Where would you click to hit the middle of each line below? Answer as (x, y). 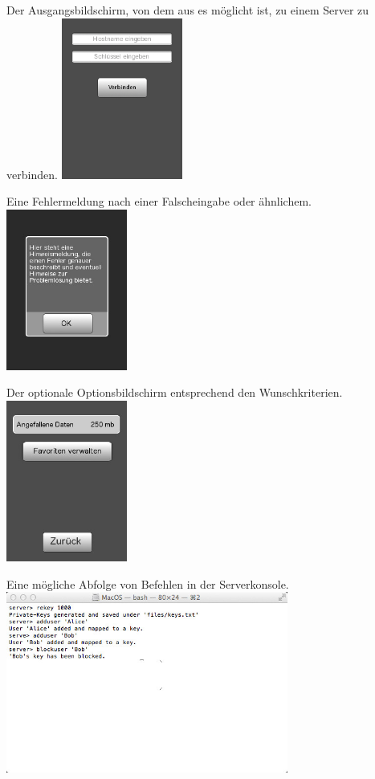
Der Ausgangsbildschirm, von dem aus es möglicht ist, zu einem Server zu (188, 10)
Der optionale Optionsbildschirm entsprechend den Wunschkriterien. (175, 392)
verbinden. (32, 174)
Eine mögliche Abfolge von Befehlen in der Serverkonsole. (148, 583)
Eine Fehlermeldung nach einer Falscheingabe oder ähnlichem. (159, 201)
